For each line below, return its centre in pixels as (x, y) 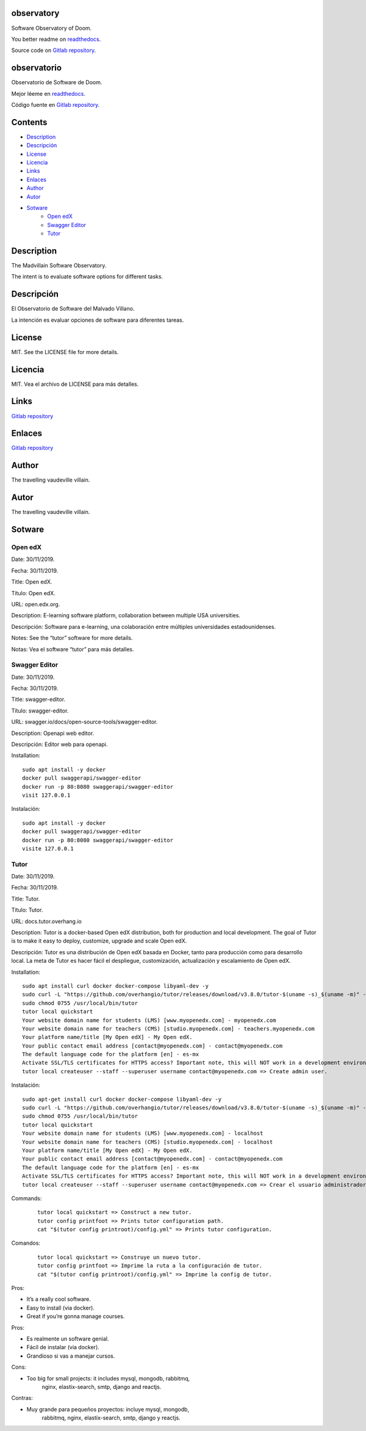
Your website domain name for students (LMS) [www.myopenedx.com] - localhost (143, 1133)
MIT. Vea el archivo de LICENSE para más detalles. (75, 384)
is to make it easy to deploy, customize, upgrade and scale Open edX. (99, 941)
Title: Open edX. (32, 582)
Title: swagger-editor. (38, 700)
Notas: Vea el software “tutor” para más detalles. (73, 649)
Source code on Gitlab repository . (54, 50)
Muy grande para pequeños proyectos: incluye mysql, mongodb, (108, 1409)
